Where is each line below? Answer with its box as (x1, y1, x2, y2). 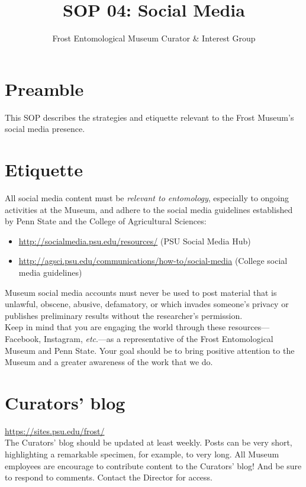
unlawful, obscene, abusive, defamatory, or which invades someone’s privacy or (5, 298, 289, 310)
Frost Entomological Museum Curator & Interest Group (52, 32, 256, 44)
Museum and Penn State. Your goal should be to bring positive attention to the (5, 344, 295, 356)
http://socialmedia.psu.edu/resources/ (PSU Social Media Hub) (18, 234, 251, 247)
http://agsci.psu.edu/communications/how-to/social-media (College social (18, 254, 288, 267)
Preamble (5, 76, 84, 101)
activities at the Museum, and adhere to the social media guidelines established (5, 203, 293, 215)
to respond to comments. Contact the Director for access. (5, 471, 212, 483)
